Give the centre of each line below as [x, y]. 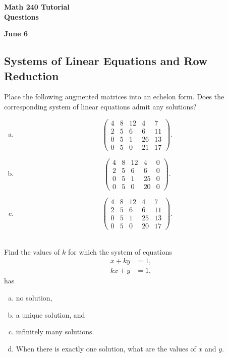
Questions [21, 16]
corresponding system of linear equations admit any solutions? [100, 106]
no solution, [34, 297]
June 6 [16, 34]
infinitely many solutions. [55, 332]
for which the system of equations [120, 251]
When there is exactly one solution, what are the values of [106, 348]
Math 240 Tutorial [37, 7]
